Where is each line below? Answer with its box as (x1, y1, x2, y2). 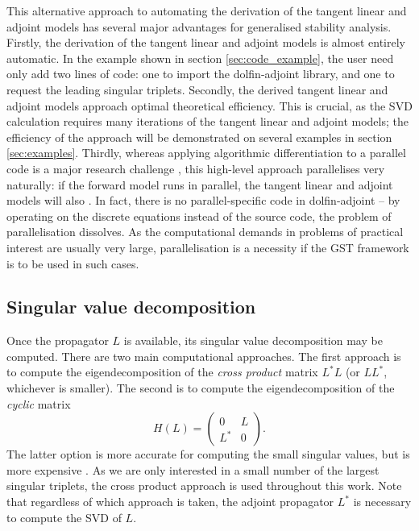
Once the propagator (6, 332, 109, 349)
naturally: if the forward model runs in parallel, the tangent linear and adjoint (6, 176, 393, 193)
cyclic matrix (6, 395, 71, 412)
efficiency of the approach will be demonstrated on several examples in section (6, 128, 392, 145)
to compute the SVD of (6, 508, 122, 525)
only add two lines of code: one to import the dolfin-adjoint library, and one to (6, 65, 395, 82)
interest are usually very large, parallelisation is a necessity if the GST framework (6, 239, 409, 255)
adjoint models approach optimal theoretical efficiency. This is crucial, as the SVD (6, 97, 413, 114)
